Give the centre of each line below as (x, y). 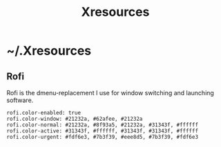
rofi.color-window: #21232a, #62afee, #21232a (75, 119)
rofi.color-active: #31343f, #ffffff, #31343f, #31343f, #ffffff (102, 131)
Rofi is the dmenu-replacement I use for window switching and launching (110, 93)
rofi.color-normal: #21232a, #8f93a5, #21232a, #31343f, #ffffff (102, 125)
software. (20, 100)
